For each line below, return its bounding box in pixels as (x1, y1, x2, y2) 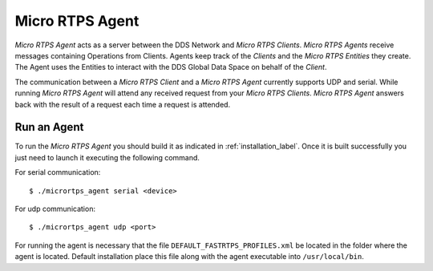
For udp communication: (14, 204, 96, 213)
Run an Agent (14, 120, 84, 134)
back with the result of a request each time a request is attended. (14, 99, 231, 109)
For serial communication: (14, 168, 101, 177)
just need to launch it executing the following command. (14, 152, 200, 162)
